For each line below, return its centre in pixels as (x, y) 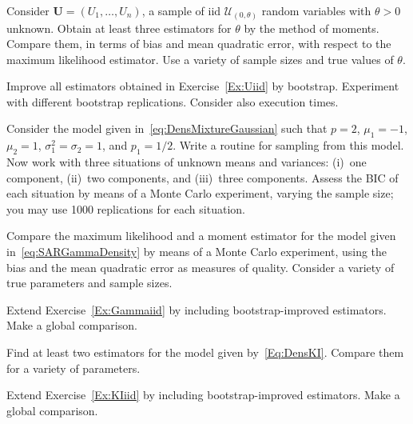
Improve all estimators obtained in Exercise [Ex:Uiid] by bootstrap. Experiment (203, 86)
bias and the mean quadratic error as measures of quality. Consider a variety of (201, 267)
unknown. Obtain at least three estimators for (119, 28)
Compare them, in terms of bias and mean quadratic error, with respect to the (199, 44)
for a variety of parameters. (73, 368)
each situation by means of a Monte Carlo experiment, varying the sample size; (200, 193)
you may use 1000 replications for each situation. (126, 208)
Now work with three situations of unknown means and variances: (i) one (187, 162)
